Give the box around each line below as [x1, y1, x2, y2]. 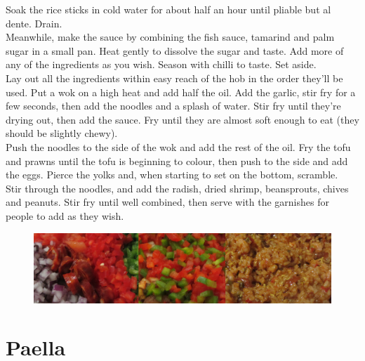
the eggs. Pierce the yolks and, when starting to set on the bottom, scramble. [6, 167, 338, 182]
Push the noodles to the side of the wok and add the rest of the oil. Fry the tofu [6, 139, 351, 154]
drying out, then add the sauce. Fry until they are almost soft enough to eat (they [6, 112, 359, 126]
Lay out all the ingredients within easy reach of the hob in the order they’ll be [6, 70, 343, 85]
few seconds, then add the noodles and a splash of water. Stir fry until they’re [6, 98, 341, 113]
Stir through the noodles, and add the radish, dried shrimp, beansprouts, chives [6, 180, 349, 195]
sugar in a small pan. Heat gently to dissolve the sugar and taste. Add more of [6, 43, 344, 58]
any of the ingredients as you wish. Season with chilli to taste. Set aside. [6, 57, 317, 72]
